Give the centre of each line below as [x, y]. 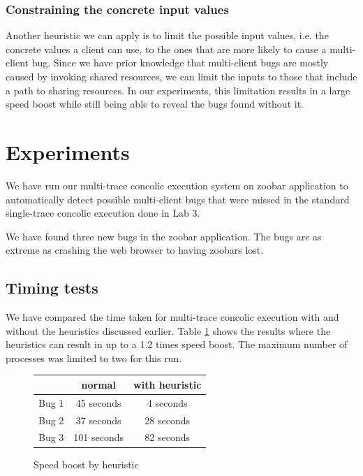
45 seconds [98, 402]
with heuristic [168, 384]
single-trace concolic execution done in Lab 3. [103, 213]
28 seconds [168, 420]
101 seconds [99, 437]
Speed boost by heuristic [86, 464]
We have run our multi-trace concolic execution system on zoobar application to [177, 185]
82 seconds [168, 437]
